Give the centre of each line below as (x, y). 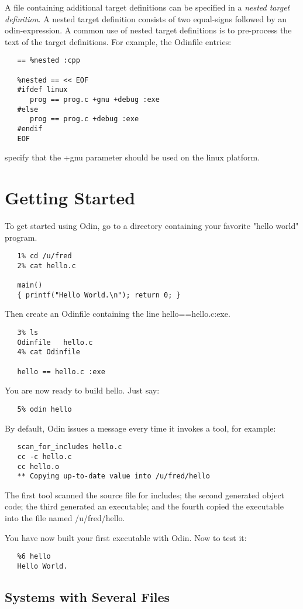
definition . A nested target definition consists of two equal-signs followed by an (146, 18)
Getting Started (70, 198)
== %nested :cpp (49, 61)
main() (30, 285)
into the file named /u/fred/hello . (65, 518)
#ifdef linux (42, 90)
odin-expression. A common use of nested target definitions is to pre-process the (148, 30)
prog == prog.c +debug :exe (84, 119)
